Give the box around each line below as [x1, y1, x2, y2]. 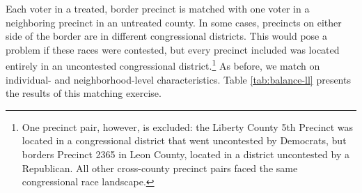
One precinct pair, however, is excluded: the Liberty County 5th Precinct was [22, 119, 353, 134]
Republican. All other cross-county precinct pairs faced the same [22, 160, 298, 175]
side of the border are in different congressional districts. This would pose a [6, 29, 327, 43]
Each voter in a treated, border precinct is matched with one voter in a [6, 1, 310, 15]
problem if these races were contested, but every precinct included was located [6, 42, 340, 56]
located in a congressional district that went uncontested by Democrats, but [22, 133, 347, 148]
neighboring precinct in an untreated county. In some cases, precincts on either [6, 15, 342, 29]
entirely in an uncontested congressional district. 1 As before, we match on [6, 56, 320, 73]
